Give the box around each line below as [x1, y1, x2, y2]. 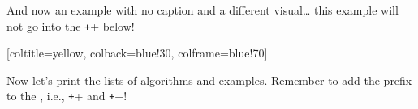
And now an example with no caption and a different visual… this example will [6, 2, 399, 18]
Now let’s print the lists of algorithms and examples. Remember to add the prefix [6, 71, 412, 88]
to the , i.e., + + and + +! [6, 87, 127, 104]
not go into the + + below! [6, 17, 135, 34]
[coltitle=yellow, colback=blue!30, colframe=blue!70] [6, 44, 268, 61]
